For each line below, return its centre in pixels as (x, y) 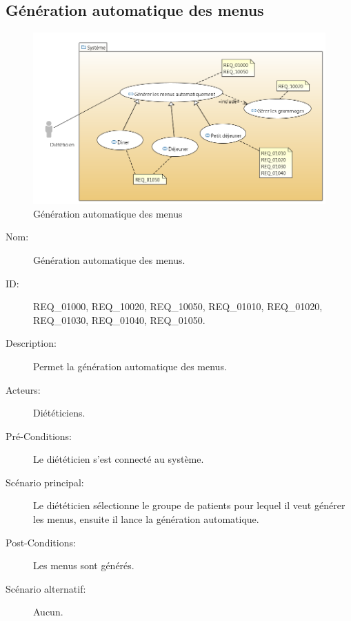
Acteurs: (23, 389)
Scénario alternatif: (46, 588)
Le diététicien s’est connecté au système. (119, 459)
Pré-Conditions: (39, 436)
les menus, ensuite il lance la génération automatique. (146, 519)
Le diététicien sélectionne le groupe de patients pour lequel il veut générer (189, 505)
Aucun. (48, 612)
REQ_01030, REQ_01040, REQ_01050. (119, 319)
